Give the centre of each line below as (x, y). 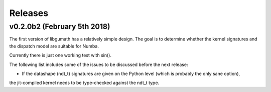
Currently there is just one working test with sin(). (60, 55)
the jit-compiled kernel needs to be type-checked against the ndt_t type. (84, 83)
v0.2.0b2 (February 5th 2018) (60, 26)
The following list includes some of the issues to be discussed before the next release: (99, 64)
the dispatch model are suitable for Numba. (54, 46)
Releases (29, 13)
